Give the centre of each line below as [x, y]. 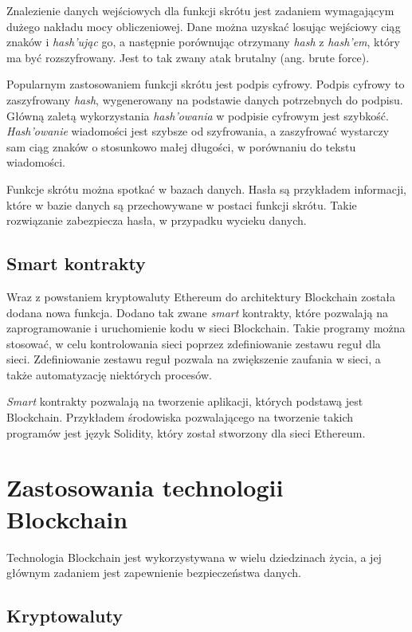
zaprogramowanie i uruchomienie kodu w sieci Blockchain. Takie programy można [206, 328]
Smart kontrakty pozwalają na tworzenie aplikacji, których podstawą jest [185, 401]
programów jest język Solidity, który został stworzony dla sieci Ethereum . [186, 432]
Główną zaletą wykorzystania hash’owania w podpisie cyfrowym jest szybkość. [198, 115]
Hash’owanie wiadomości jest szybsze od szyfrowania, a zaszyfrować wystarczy [198, 131]
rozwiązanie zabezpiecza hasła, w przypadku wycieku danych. [157, 220]
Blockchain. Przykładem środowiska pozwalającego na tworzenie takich [180, 417]
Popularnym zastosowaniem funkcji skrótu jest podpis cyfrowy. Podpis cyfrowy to [206, 84]
